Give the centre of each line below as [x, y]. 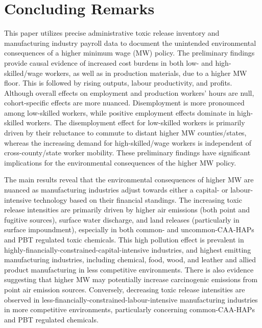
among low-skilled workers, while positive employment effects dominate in [120, 112]
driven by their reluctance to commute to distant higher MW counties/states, [125, 133]
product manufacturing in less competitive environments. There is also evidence [129, 269]
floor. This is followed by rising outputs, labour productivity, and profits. [118, 83]
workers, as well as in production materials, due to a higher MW [146, 73]
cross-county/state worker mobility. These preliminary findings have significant [127, 153]
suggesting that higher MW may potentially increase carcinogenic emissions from [131, 279]
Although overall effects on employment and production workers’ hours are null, [129, 92]
